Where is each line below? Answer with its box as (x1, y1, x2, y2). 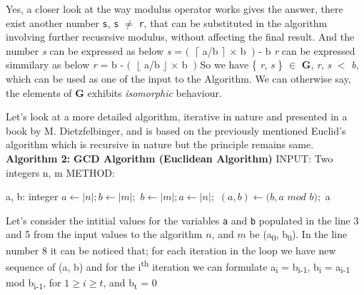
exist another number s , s (6, 15, 119, 30)
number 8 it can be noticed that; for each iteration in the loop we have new (6, 242, 336, 257)
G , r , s (301, 57, 332, 72)
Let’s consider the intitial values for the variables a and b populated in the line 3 (6, 212, 359, 227)
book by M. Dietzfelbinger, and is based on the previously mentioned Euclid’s (6, 123, 346, 138)
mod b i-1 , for (6, 274, 61, 291)
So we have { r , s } (200, 57, 283, 72)
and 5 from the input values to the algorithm (6, 227, 203, 242)
